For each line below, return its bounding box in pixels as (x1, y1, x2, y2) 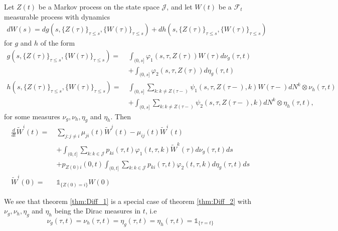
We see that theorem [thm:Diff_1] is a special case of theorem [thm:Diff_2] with (4, 195, 252, 206)
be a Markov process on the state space (38, 2, 159, 12)
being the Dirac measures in (54, 205, 141, 216)
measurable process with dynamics (4, 11, 110, 22)
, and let (166, 2, 193, 12)
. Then (110, 111, 131, 121)
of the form (40, 38, 75, 48)
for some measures (4, 111, 60, 121)
